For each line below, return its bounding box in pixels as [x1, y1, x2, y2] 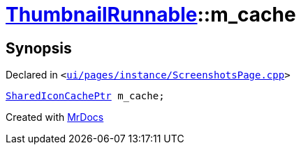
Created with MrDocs [6, 111, 104, 124]
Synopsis [6, 39, 72, 57]
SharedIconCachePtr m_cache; [6, 90, 165, 102]
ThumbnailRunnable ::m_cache [6, 3, 296, 26]
